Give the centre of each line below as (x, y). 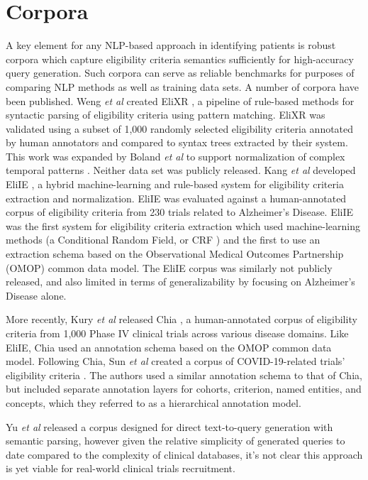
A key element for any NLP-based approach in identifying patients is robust (171, 45)
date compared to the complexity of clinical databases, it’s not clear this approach (184, 454)
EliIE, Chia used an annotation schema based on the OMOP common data (169, 347)
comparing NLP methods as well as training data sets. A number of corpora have (182, 86)
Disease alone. (36, 295)
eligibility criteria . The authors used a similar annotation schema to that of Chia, (184, 375)
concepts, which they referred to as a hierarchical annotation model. (154, 402)
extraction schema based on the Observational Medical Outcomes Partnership (175, 254)
